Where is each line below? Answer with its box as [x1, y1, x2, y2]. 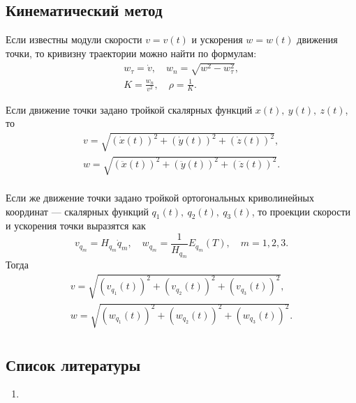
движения [297, 32, 338, 47]
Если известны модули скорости [6, 32, 142, 47]
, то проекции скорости [251, 204, 351, 218]
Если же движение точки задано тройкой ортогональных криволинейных [6, 190, 314, 205]
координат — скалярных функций [6, 204, 149, 218]
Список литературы [6, 353, 141, 375]
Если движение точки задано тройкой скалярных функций [6, 102, 253, 116]
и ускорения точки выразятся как [6, 218, 146, 233]
